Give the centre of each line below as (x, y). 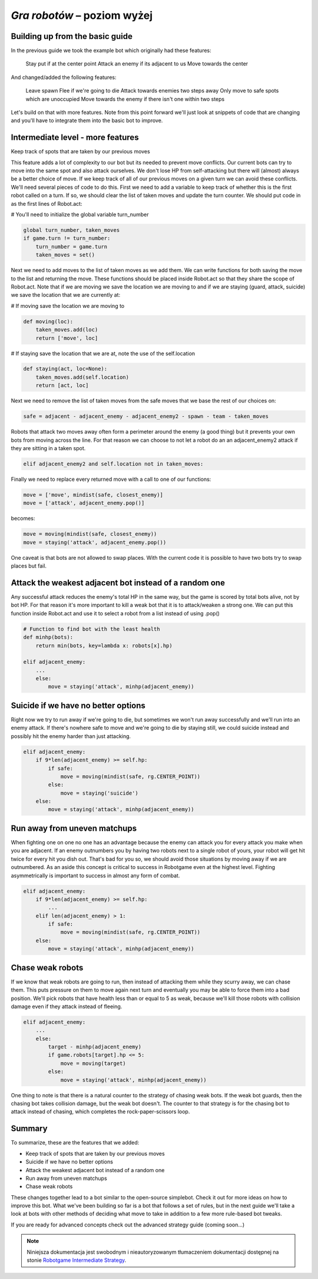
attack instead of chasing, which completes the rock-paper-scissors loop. (100, 1111)
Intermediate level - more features (75, 138)
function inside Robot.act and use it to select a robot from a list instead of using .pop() (115, 613)
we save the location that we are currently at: (66, 295)
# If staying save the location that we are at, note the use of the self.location (103, 353)
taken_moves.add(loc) (67, 330)
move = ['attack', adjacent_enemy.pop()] (84, 503)
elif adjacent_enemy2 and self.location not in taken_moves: (113, 464)
